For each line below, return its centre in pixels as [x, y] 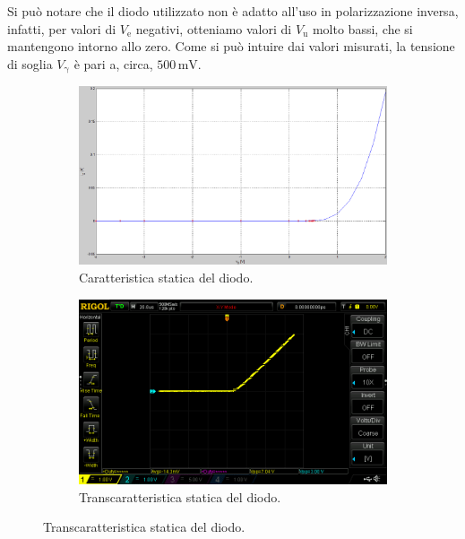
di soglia [30, 63]
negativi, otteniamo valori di [214, 28]
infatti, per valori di [62, 28]
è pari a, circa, [113, 63]
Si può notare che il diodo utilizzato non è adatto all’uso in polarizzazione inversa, [233, 11]
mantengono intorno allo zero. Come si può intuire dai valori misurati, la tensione [231, 46]
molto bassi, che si [362, 28]
